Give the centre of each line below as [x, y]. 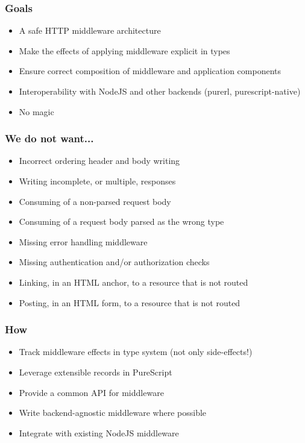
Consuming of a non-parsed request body [95, 201]
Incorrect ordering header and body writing [99, 161]
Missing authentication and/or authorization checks [114, 262]
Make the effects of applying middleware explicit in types [124, 50]
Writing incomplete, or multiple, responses [97, 181]
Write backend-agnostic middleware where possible [113, 413]
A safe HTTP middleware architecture [90, 30]
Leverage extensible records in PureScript [96, 372]
